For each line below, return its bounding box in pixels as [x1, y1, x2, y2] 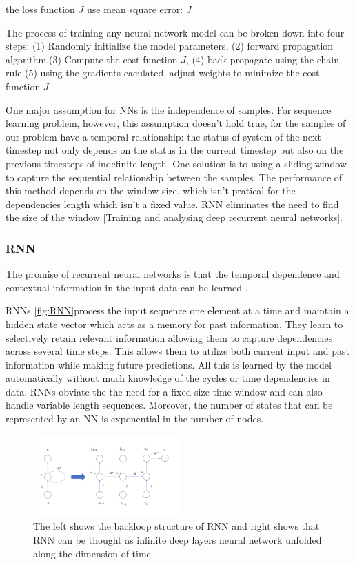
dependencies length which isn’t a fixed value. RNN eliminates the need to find [6, 196, 339, 211]
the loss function [6, 2, 75, 16]
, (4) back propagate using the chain [185, 52, 340, 66]
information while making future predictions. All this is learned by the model [6, 357, 332, 371]
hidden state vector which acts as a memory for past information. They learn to [6, 316, 343, 331]
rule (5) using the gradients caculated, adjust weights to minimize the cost [6, 65, 320, 80]
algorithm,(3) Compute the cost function [6, 52, 178, 66]
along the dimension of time [33, 546, 151, 560]
